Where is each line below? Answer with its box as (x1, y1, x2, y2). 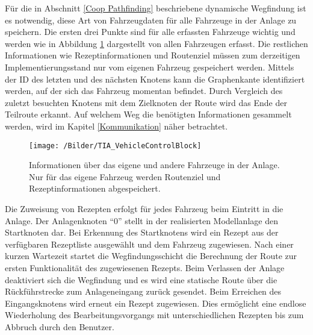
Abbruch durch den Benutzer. (5, 320, 114, 333)
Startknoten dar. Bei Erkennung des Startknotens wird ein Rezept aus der (5, 226, 279, 239)
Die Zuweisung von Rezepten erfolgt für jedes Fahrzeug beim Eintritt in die (5, 202, 284, 214)
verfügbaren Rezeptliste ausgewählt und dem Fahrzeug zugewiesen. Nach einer (5, 237, 294, 250)
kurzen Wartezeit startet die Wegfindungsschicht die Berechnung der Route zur (5, 249, 297, 262)
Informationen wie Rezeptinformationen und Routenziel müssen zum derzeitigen (5, 49, 300, 61)
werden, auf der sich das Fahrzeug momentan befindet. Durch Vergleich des (5, 84, 283, 97)
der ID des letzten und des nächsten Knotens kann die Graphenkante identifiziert (5, 72, 305, 85)
